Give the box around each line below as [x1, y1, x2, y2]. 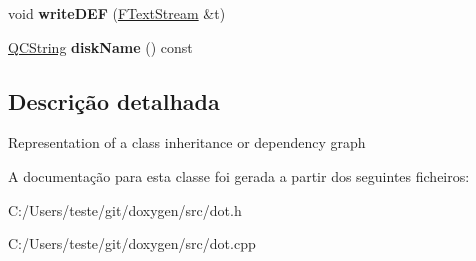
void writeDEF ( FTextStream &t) [8, 3, 226, 23]
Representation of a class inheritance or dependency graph [8, 132, 366, 153]
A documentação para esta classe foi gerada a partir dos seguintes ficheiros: [8, 165, 470, 186]
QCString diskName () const [8, 36, 193, 57]
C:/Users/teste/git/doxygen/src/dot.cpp [8, 233, 256, 254]
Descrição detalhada [8, 85, 220, 116]
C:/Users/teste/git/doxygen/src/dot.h [8, 199, 242, 220]
